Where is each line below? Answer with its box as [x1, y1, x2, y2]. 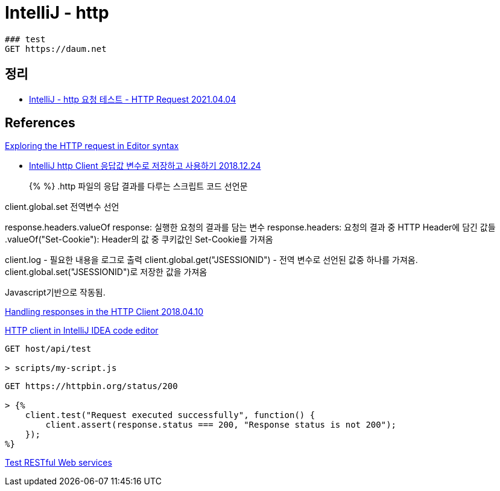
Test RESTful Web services [5, 457, 112, 468]
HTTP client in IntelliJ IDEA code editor [5, 325, 159, 336]
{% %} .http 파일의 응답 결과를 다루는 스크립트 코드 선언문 [29, 181, 248, 192]
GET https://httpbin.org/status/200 [5, 381, 178, 391]
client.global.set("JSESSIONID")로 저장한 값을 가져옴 [5, 267, 207, 277]
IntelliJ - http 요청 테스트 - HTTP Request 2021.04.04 [29, 93, 236, 104]
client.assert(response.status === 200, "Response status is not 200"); [45, 420, 397, 430]
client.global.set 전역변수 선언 [5, 201, 119, 212]
